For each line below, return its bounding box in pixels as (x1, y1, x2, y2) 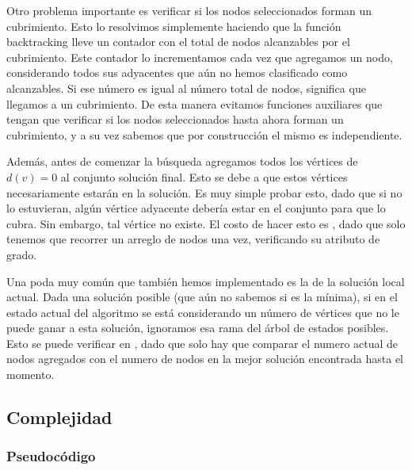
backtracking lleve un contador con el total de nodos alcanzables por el (6, 33, 350, 50)
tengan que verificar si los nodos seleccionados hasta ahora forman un (6, 111, 344, 128)
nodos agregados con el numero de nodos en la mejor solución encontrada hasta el (6, 350, 404, 367)
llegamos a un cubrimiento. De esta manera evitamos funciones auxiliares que (6, 95, 383, 112)
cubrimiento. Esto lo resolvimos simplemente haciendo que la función (6, 17, 341, 34)
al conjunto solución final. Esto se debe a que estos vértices (60, 168, 348, 185)
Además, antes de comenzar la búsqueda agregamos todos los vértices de (6, 153, 358, 170)
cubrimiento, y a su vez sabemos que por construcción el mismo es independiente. (6, 126, 402, 143)
